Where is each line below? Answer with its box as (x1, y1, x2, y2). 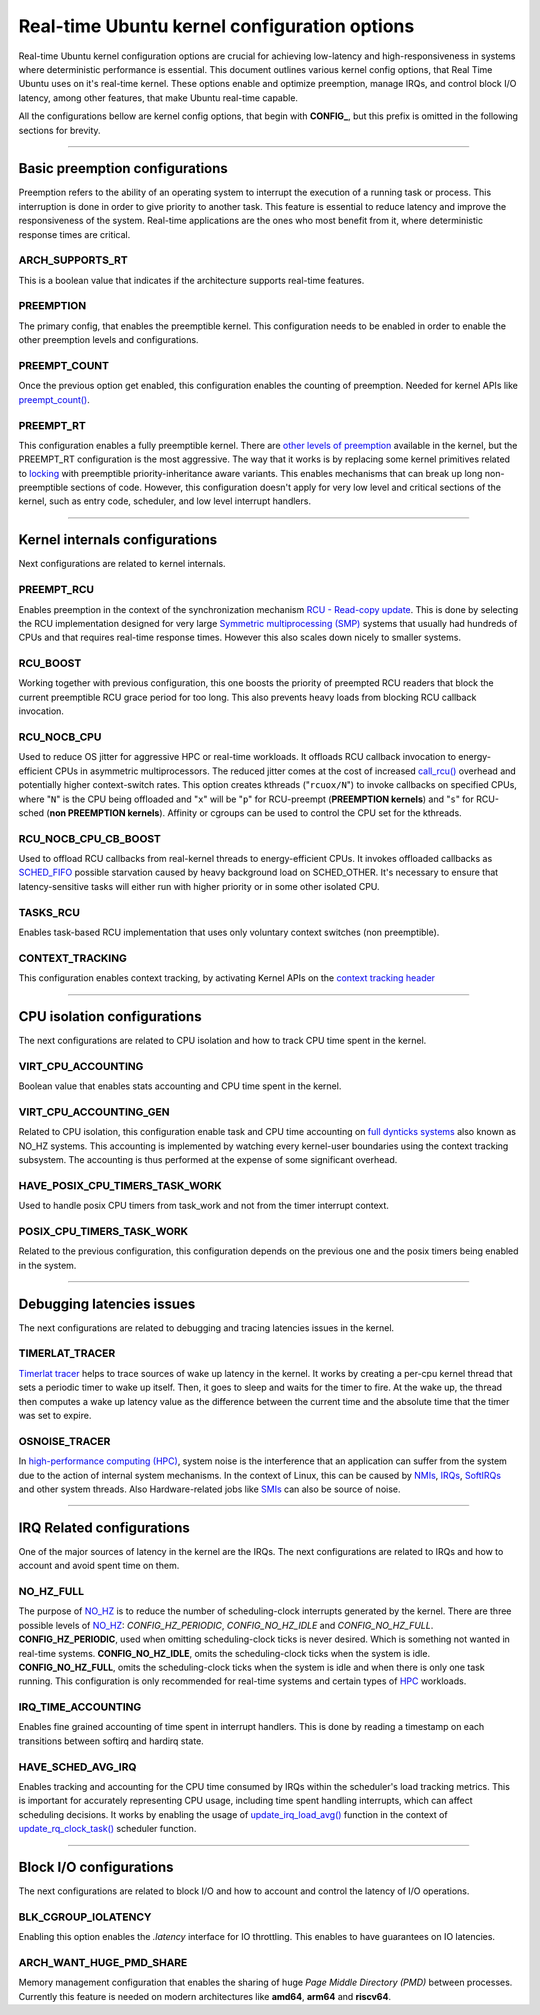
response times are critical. (18, 228, 131, 240)
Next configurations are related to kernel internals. (18, 558, 226, 570)
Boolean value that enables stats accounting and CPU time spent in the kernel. (18, 1080, 342, 1092)
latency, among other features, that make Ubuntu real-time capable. (18, 91, 299, 104)
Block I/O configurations (18, 1858, 174, 1875)
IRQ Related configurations (18, 1519, 190, 1536)
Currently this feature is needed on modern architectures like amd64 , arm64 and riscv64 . (18, 1990, 392, 2002)
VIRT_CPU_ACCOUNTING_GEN (18, 1105, 170, 1119)
